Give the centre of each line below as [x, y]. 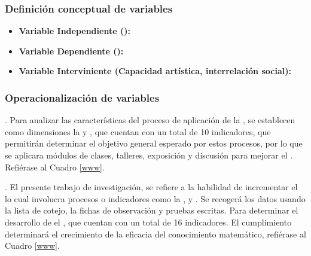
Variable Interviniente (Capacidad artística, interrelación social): [155, 71]
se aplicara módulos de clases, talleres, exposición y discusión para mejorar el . [149, 155]
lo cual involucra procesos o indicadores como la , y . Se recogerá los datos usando [155, 198]
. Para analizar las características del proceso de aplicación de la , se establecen [150, 120]
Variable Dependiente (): [71, 51]
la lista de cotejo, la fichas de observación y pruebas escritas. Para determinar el [152, 210]
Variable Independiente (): [74, 31]
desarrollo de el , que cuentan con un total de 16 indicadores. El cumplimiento [148, 222]
